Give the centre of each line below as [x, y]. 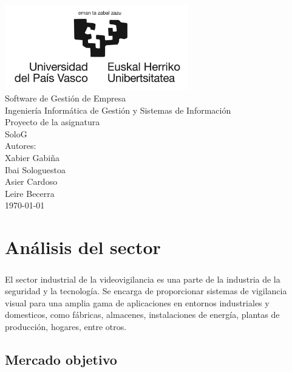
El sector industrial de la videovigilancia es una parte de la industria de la [143, 279]
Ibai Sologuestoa [36, 169]
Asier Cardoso [31, 181]
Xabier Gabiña [32, 157]
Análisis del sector [83, 247]
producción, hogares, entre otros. [66, 327]
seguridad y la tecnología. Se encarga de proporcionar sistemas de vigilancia [146, 291]
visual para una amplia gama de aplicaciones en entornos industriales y [137, 302]
